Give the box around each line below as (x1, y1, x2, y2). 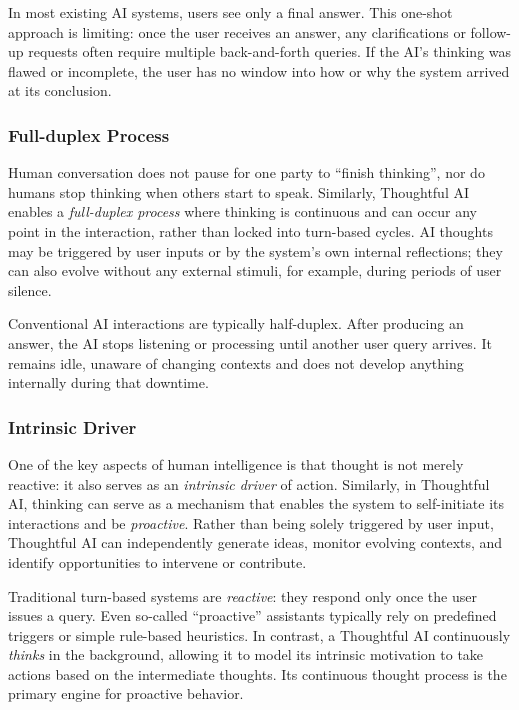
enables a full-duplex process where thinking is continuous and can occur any (8, 201, 477, 222)
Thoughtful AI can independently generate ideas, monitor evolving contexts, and (8, 532, 503, 553)
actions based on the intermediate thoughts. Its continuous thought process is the (8, 663, 507, 684)
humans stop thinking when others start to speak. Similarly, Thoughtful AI (8, 181, 470, 202)
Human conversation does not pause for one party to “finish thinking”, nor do (8, 162, 485, 183)
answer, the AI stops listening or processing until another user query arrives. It (8, 332, 492, 353)
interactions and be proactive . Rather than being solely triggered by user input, (8, 512, 494, 533)
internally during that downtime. (8, 372, 209, 393)
